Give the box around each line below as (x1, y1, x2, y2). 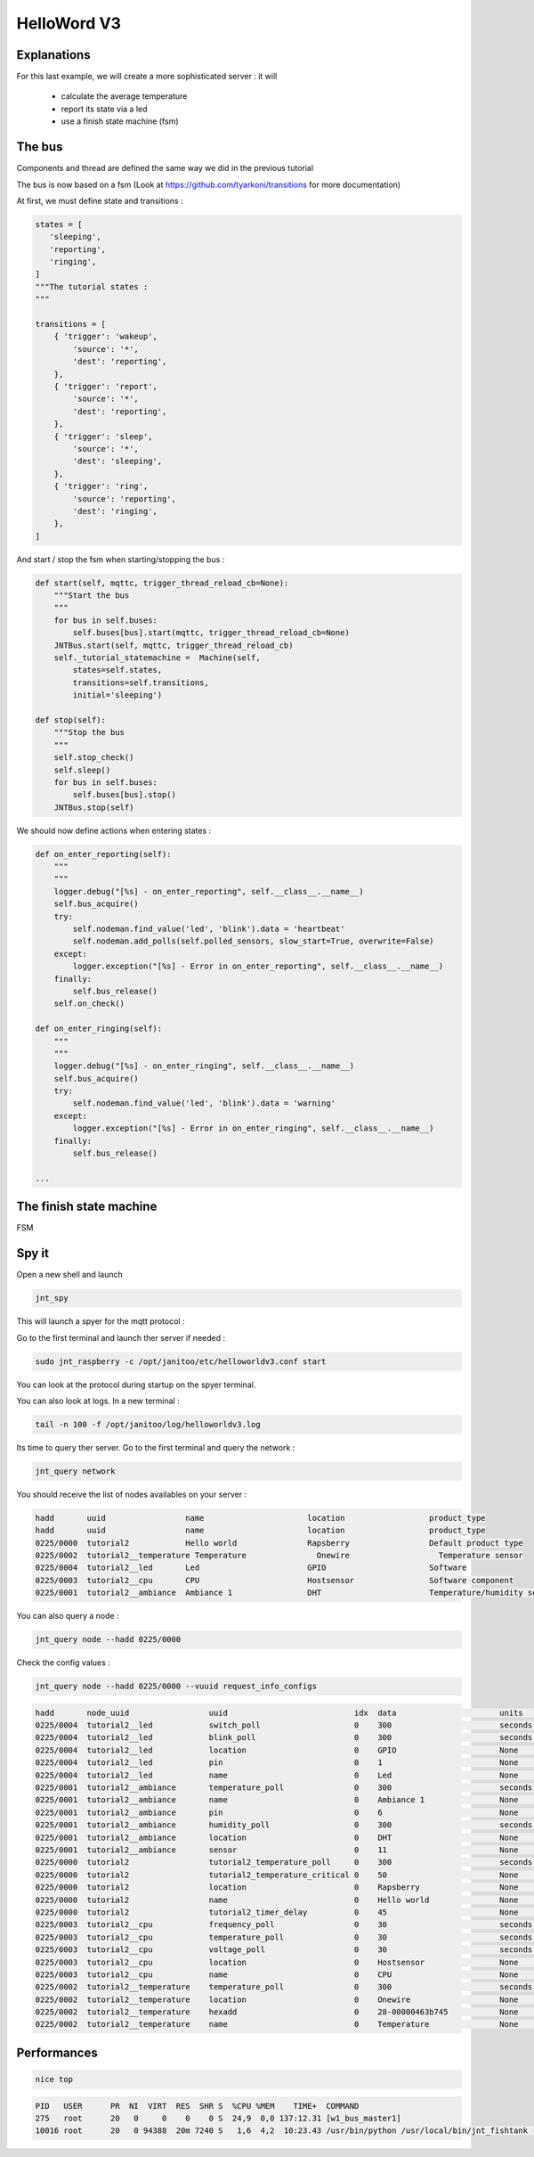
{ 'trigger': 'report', (53, 381, 158, 391)
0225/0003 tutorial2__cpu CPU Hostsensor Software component (35, 1575, 514, 1585)
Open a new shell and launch (16, 1270, 124, 1280)
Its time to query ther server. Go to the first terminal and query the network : (16, 1442, 295, 1452)
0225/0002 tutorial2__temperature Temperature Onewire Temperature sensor (35, 1550, 524, 1561)
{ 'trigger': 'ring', (53, 481, 149, 492)
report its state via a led (61, 103, 148, 114)
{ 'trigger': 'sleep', (53, 431, 153, 441)
